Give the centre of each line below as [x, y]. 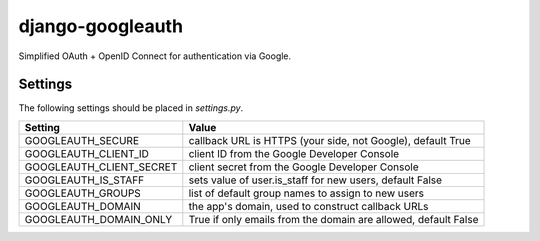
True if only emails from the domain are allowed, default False [333, 219]
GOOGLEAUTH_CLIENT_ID [87, 153]
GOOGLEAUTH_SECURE [82, 140]
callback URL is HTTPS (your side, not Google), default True [330, 140]
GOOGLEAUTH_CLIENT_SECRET [101, 167]
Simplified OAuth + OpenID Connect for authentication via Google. [155, 56]
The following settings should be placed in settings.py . [131, 108]
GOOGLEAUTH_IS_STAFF [84, 180]
